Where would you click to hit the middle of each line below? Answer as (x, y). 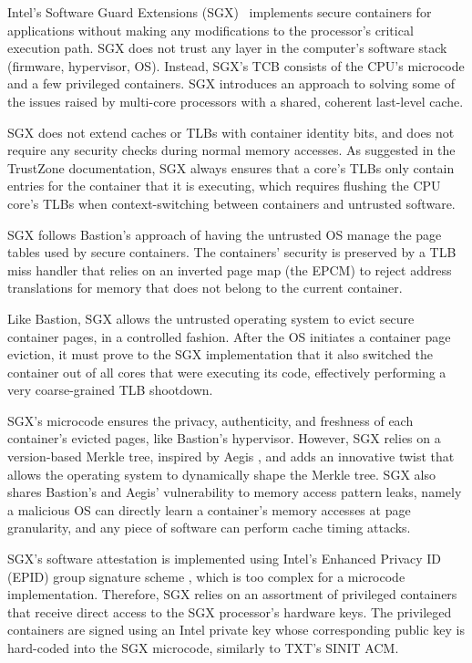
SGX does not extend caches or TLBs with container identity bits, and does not (231, 132)
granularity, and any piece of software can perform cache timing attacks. (209, 528)
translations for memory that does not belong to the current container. (205, 288)
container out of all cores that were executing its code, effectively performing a (227, 372)
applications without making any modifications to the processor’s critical (210, 30)
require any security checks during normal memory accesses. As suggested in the (231, 150)
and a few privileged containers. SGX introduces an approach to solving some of (231, 83)
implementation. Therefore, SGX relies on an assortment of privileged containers (232, 594)
